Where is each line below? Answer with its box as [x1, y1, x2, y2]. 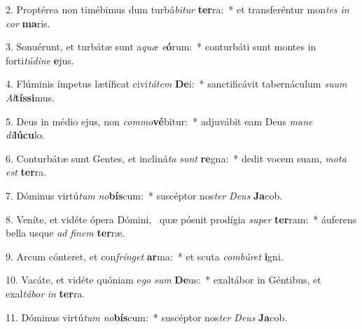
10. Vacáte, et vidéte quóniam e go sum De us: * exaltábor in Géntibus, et [6, 272, 321, 287]
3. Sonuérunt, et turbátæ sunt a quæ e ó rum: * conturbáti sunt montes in [6, 39, 316, 54]
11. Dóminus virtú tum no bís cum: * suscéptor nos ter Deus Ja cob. [6, 309, 288, 324]
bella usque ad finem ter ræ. [6, 225, 125, 240]
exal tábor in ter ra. [6, 286, 85, 300]
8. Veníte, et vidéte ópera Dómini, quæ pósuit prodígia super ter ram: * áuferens [6, 211, 357, 226]
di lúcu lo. [6, 127, 45, 142]
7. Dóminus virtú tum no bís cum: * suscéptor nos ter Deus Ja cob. [6, 188, 283, 202]
